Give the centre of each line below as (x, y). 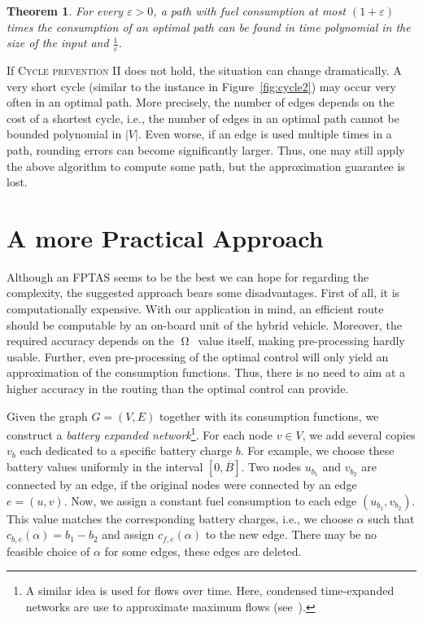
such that (391, 518)
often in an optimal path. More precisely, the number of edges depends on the (201, 102)
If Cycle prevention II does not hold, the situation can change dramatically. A (204, 70)
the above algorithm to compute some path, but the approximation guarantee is (206, 166)
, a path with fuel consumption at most (249, 11)
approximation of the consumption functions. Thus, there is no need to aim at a (206, 372)
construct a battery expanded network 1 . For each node (140, 433)
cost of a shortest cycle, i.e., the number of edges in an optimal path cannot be (203, 118)
